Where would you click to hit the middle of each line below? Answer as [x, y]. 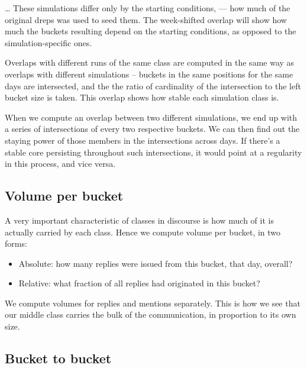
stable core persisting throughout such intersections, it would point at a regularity [153, 152]
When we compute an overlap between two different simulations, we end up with [151, 117]
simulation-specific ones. [49, 42]
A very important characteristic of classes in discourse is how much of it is [139, 220]
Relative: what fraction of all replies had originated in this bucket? [139, 283]
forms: [16, 243]
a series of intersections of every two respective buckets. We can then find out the [152, 129]
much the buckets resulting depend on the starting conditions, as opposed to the [151, 31]
